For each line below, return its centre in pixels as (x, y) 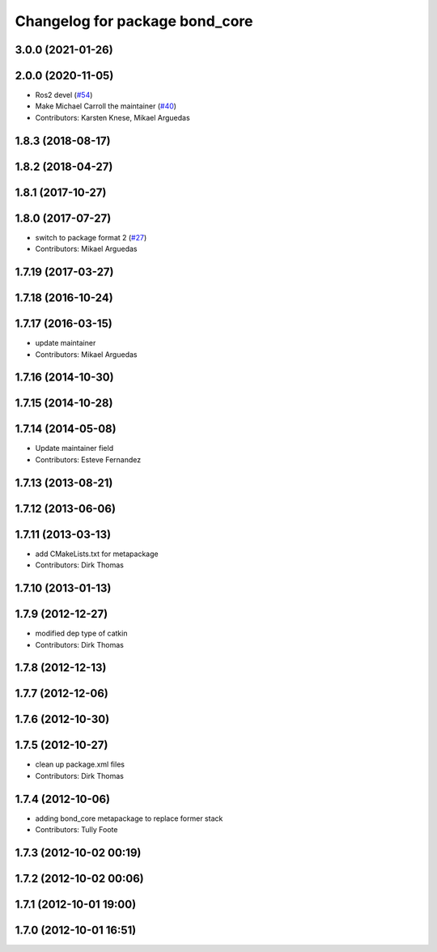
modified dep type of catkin (81, 633)
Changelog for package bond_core (134, 21)
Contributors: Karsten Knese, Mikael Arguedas (112, 117)
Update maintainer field (74, 448)
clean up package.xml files (80, 764)
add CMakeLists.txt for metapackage (97, 554)
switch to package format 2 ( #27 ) (91, 237)
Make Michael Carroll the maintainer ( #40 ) (106, 106)
